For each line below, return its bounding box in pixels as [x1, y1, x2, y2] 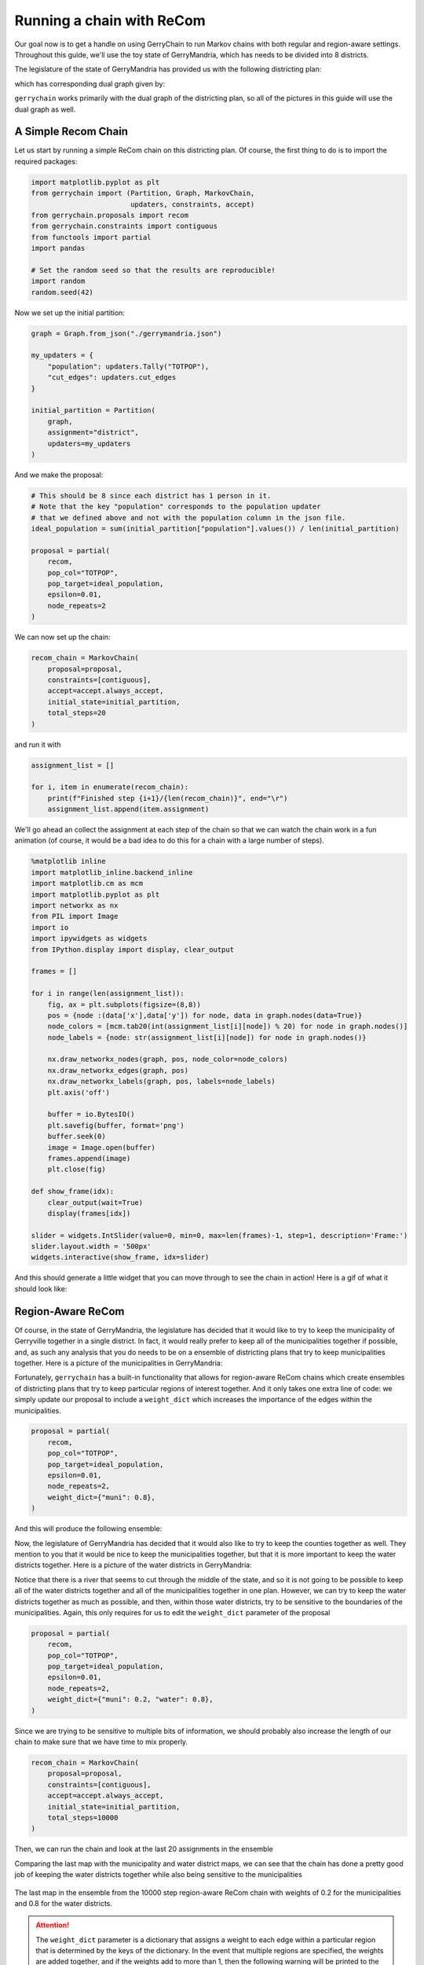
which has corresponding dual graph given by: [14, 79, 165, 88]
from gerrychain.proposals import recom [31, 211, 188, 219]
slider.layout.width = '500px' [31, 1242, 152, 1251]
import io [31, 923, 69, 931]
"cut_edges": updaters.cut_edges [47, 373, 177, 382]
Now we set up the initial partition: [14, 307, 126, 318]
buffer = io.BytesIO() [47, 1110, 135, 1119]
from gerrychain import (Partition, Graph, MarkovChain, [31, 189, 255, 198]
